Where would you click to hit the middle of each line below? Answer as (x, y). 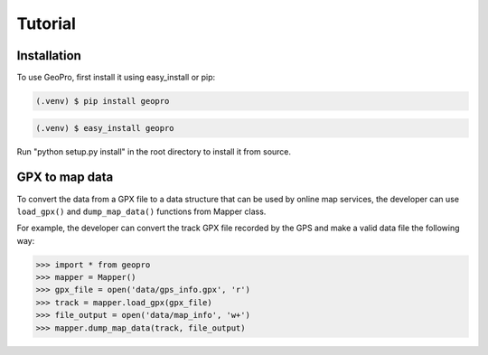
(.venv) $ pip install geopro (103, 101)
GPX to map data (65, 177)
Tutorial (47, 23)
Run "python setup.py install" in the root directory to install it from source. (154, 151)
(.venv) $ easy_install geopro (105, 128)
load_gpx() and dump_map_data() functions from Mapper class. (141, 211)
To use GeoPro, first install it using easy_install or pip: (116, 78)
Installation (49, 56)
